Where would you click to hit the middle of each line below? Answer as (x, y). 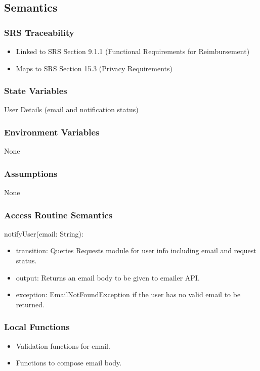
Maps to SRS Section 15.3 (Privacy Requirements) (94, 68)
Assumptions (31, 173)
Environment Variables (52, 132)
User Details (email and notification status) (71, 109)
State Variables (36, 91)
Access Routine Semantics (58, 215)
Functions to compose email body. (69, 363)
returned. (30, 304)
